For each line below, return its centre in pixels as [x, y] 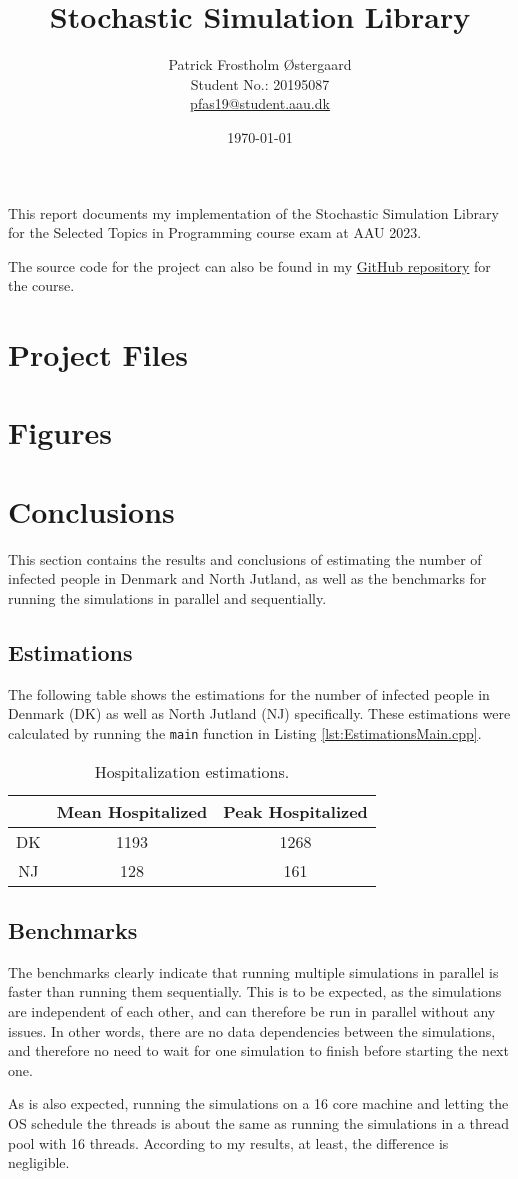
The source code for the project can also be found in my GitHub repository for [249, 265]
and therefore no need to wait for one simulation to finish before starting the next [258, 1050]
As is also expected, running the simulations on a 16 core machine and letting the [258, 1103]
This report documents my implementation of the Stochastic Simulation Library [253, 212]
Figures [60, 432]
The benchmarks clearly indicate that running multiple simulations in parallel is [253, 971]
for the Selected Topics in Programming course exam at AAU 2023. [215, 232]
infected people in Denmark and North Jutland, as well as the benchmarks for [247, 578]
